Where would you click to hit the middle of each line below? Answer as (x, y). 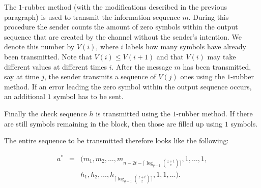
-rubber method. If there (214, 113)
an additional (25, 96)
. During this (209, 17)
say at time (22, 76)
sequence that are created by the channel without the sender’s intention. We (123, 36)
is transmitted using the (133, 113)
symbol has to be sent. (89, 96)
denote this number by (39, 46)
